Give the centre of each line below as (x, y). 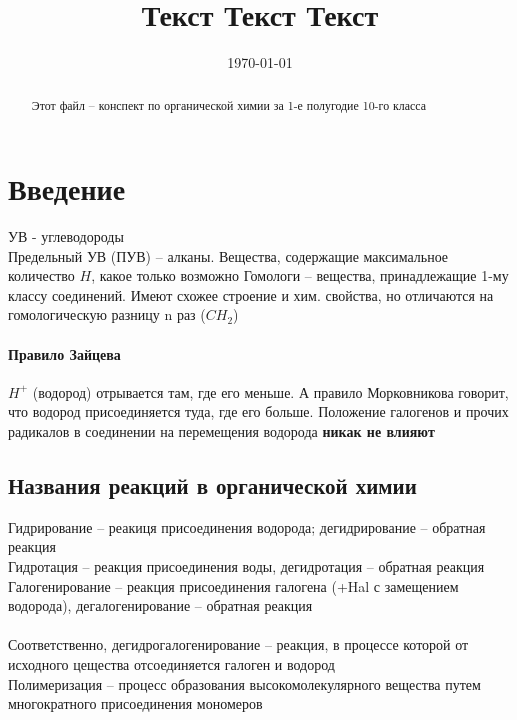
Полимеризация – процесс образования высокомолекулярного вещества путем (244, 683)
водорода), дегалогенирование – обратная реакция (160, 605)
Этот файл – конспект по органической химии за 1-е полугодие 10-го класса (229, 104)
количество (41, 275)
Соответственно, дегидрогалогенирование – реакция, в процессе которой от (238, 644)
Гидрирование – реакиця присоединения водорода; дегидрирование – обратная (247, 526)
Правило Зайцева (64, 353)
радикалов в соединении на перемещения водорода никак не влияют (221, 431)
